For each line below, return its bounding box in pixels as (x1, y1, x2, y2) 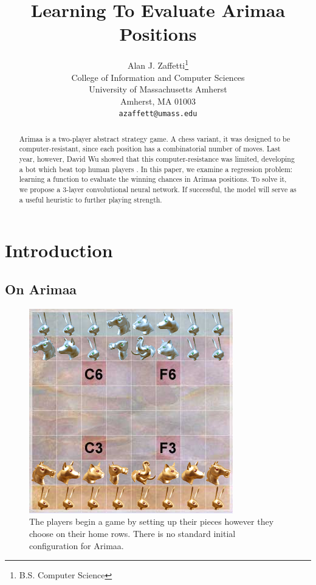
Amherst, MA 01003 (120, 94, 196, 107)
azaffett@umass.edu (118, 109, 197, 119)
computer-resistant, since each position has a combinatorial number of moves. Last (19, 144, 281, 154)
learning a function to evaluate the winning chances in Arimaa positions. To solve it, (19, 174, 287, 184)
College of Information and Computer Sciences (71, 71, 245, 83)
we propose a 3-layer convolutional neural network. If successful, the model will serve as (19, 184, 297, 195)
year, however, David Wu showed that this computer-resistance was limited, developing (19, 154, 295, 164)
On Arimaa (5, 279, 77, 298)
